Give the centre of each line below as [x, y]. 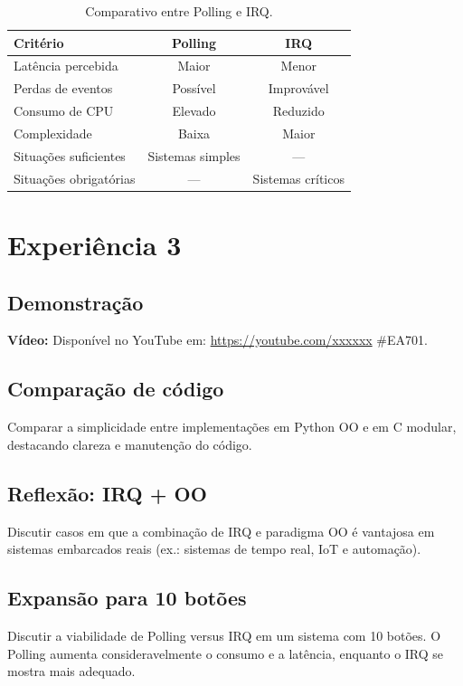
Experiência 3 [94, 244]
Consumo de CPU [64, 111]
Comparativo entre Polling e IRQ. [179, 11]
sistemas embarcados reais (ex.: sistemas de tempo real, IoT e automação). [214, 549]
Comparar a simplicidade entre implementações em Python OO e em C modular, [232, 427]
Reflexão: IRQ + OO [107, 493]
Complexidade [53, 133]
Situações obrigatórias [75, 178]
